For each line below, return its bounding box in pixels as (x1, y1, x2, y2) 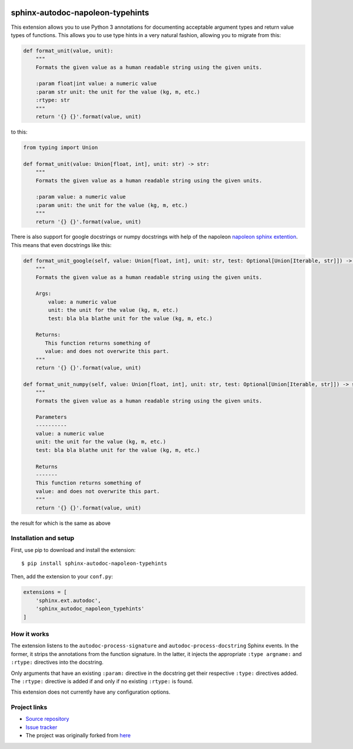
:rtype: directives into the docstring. (11, 659, 104, 666)
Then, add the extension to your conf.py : (11, 573, 113, 580)
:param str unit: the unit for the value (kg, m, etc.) (35, 88, 201, 95)
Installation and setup (11, 534, 75, 542)
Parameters (35, 414, 67, 421)
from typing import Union (23, 144, 98, 151)
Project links (11, 703, 48, 711)
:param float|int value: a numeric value (35, 80, 157, 87)
